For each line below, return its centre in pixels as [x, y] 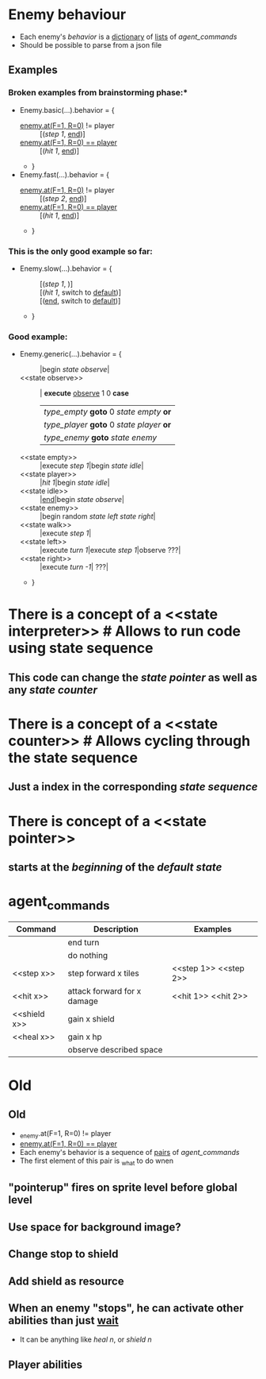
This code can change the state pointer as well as [133, 677]
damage [83, 1001]
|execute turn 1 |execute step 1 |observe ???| [110, 550]
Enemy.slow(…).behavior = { [66, 268]
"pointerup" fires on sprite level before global [123, 1188]
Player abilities [46, 1364]
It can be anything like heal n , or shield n [85, 1339]
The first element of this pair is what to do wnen [97, 1162]
